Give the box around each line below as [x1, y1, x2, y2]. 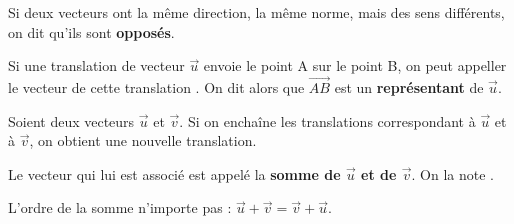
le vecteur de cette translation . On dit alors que [8, 77, 305, 97]
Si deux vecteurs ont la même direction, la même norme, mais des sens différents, [8, 2, 505, 22]
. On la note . [411, 163, 494, 184]
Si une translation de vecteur [8, 55, 185, 76]
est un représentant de [334, 77, 484, 97]
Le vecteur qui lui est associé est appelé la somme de [8, 163, 341, 184]
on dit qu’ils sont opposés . [8, 21, 175, 42]
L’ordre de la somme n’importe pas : [8, 197, 232, 218]
